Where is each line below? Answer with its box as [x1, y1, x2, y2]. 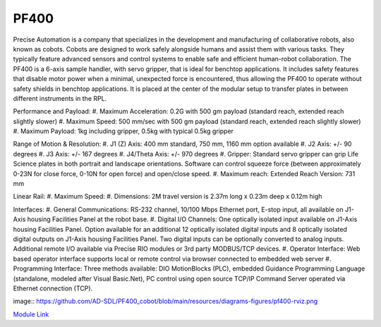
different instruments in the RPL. [13, 94, 107, 102]
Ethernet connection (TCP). [13, 284, 93, 292]
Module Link [13, 310, 49, 319]
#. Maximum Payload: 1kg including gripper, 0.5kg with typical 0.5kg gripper [13, 127, 234, 135]
